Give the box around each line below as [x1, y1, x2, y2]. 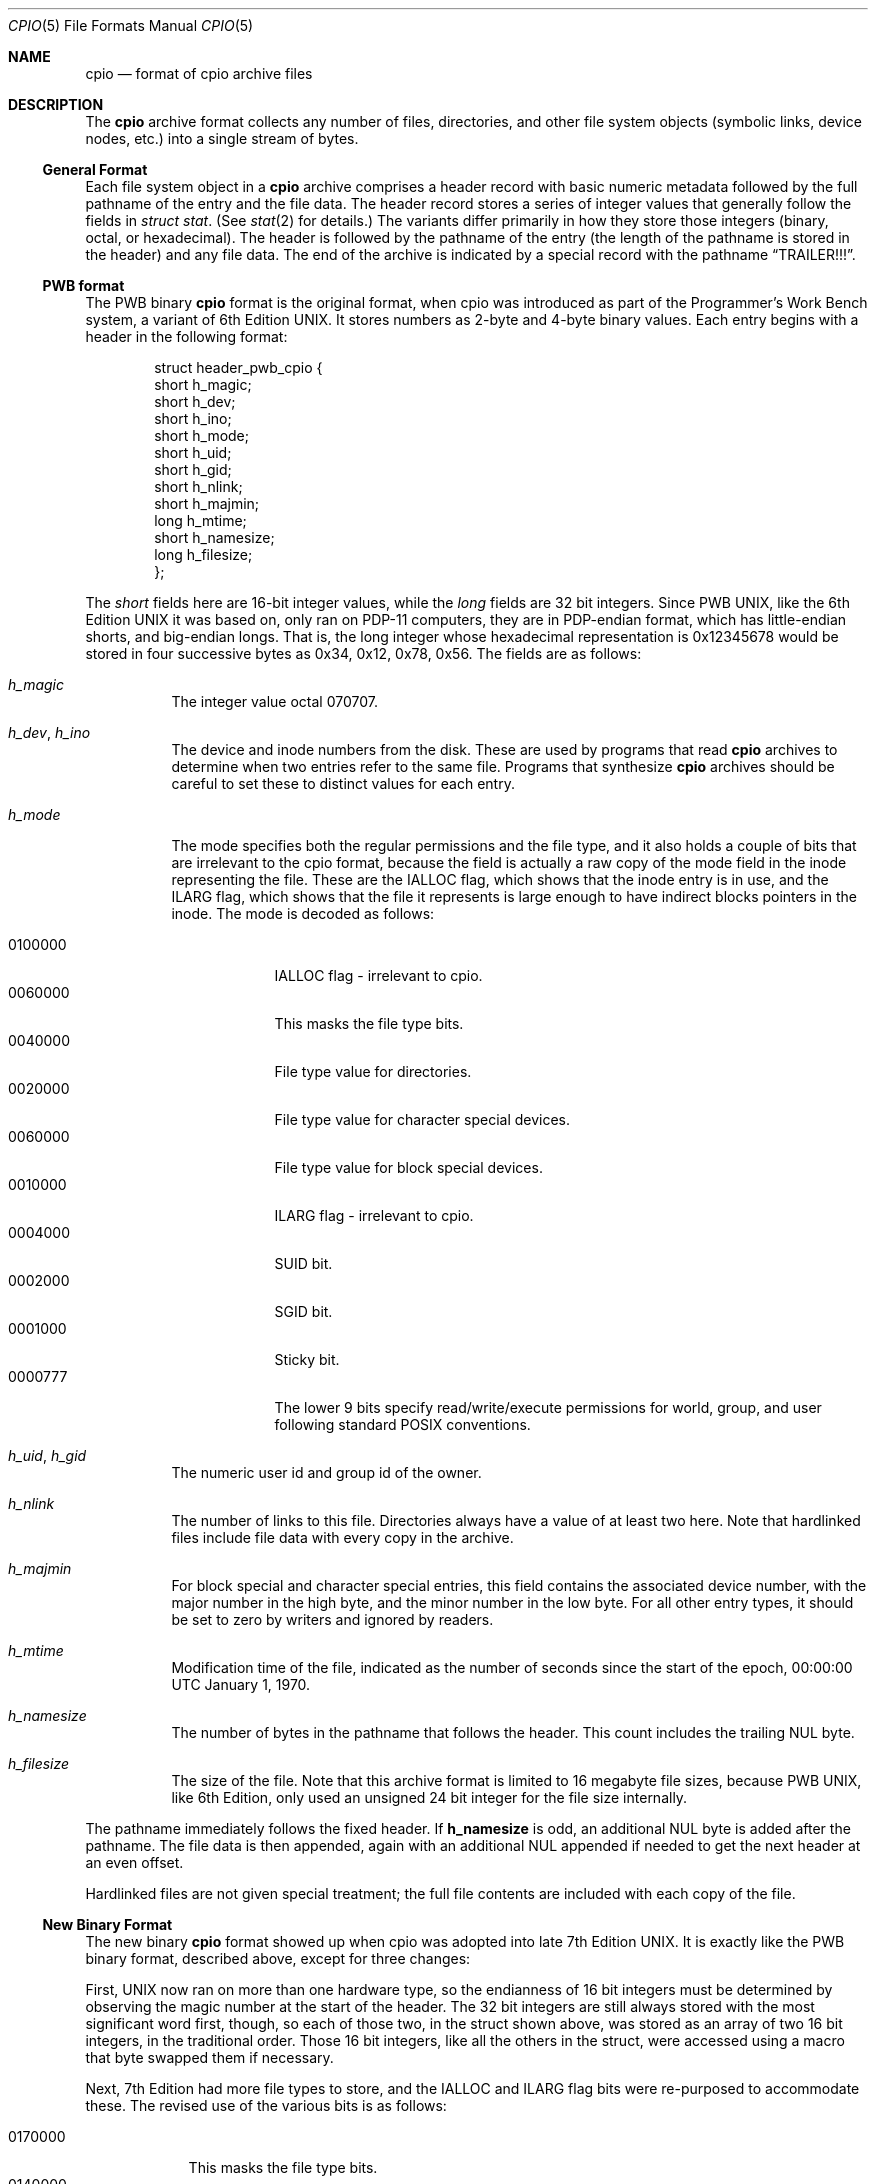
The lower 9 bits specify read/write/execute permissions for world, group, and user [274, 1399, 822, 1416]
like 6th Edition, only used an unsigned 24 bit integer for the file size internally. [171, 1789, 688, 1806]
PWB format [42, 277, 125, 294]
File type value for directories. [274, 1063, 472, 1080]
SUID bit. [274, 1255, 333, 1272]
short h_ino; [154, 410, 232, 427]
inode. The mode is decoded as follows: [171, 905, 435, 922]
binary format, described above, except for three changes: [85, 1950, 471, 1967]
